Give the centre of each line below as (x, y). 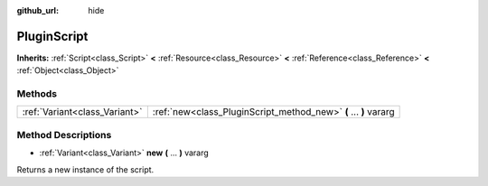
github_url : (38, 10)
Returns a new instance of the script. (85, 169)
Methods (37, 94)
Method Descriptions (64, 135)
